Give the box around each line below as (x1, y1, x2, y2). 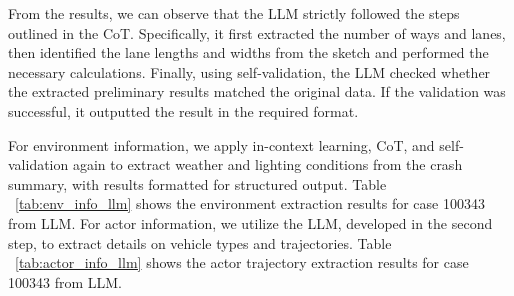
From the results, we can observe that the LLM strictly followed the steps (8, 3, 460, 23)
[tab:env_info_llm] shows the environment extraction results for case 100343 (15, 193, 485, 214)
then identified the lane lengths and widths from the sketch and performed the (8, 42, 489, 63)
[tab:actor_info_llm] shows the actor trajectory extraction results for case (15, 252, 469, 273)
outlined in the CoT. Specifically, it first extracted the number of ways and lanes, (8, 22, 506, 43)
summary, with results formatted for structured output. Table (8, 173, 387, 194)
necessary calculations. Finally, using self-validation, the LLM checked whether (8, 61, 491, 82)
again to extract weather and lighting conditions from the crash (72, 154, 463, 175)
